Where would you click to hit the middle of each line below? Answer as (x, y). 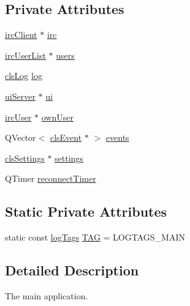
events (117, 137)
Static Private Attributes (86, 211)
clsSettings (25, 158)
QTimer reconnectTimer (51, 178)
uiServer (20, 96)
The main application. (47, 295)
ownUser (57, 117)
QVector (21, 137)
